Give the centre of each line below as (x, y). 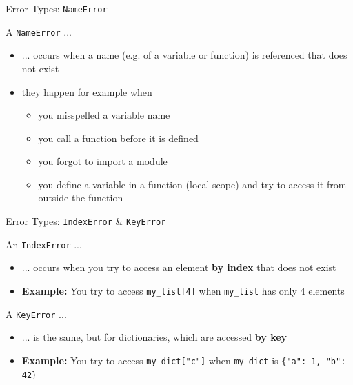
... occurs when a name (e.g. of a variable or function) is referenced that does (184, 55)
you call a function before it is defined (118, 138)
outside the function (81, 198)
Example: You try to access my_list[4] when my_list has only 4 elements (183, 290)
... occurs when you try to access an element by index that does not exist (179, 267)
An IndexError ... (44, 244)
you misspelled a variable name (104, 115)
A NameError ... (39, 31)
